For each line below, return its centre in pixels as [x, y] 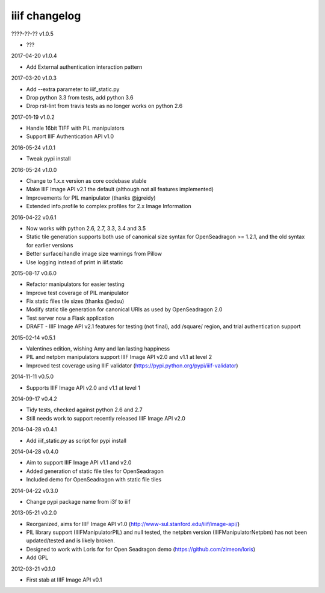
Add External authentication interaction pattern [84, 67]
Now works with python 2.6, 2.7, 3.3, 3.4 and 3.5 [86, 228]
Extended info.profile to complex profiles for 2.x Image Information [109, 206]
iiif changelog [46, 16]
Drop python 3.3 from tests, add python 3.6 [80, 97]
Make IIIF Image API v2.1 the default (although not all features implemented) [120, 189]
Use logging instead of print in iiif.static [75, 262]
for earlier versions [50, 245]
